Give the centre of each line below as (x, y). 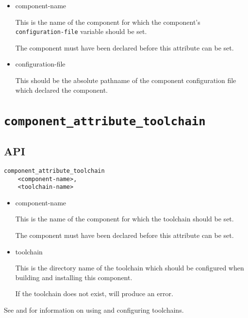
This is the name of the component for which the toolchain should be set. (124, 219)
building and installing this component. (74, 277)
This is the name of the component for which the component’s (108, 22)
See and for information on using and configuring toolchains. (94, 310)
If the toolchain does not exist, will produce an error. (94, 293)
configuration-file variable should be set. (81, 31)
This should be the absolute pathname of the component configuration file (126, 80)
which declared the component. (62, 90)
